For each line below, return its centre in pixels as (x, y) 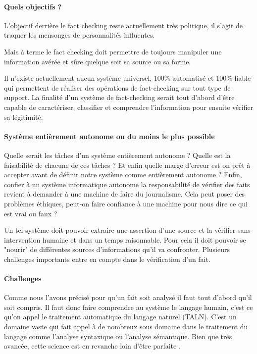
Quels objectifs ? (33, 6)
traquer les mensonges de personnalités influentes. (79, 35)
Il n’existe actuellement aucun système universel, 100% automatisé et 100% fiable (128, 78)
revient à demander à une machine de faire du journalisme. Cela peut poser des (125, 194)
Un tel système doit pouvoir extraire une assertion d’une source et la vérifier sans (127, 230)
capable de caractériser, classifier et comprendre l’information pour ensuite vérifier (129, 107)
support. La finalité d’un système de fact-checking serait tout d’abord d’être (119, 97)
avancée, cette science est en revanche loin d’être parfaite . (92, 346)
